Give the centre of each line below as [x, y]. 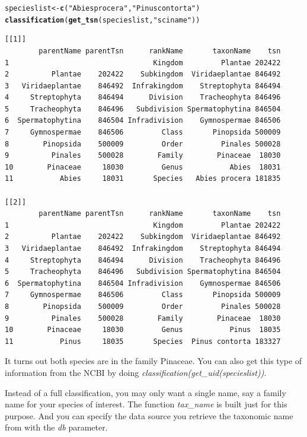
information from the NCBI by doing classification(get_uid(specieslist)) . [136, 372]
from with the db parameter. [56, 427]
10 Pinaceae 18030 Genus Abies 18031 [143, 167]
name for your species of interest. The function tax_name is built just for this [146, 404]
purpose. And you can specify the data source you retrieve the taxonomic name [149, 415]
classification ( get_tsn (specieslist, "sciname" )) [103, 20]
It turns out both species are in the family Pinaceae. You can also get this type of [153, 361]
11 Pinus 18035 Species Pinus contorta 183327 [143, 341]
